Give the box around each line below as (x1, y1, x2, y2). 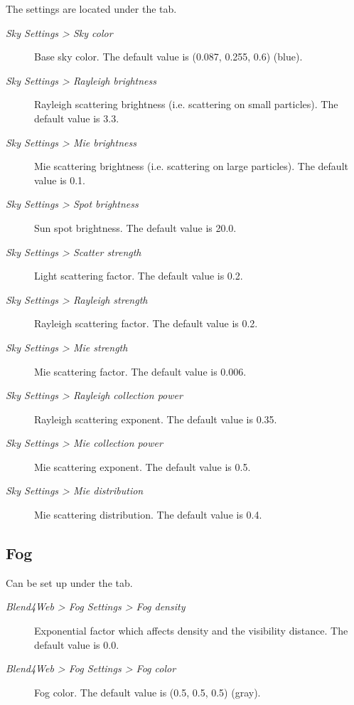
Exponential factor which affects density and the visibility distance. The (34, 623, 348, 638)
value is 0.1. (34, 172, 86, 187)
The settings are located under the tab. (6, 1, 177, 16)
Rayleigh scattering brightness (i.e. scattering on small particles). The (34, 97, 338, 112)
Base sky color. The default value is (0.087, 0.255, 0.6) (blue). (34, 49, 303, 64)
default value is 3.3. (34, 110, 119, 125)
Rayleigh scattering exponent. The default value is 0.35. (34, 411, 277, 426)
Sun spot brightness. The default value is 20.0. (34, 220, 237, 235)
